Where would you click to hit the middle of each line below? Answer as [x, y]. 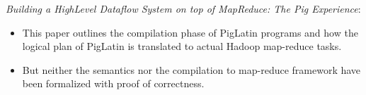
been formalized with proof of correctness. [113, 83]
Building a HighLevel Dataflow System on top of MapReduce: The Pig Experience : [183, 8]
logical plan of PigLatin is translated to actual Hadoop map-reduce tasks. [182, 46]
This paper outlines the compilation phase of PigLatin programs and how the [190, 32]
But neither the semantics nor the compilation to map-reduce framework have [191, 69]
